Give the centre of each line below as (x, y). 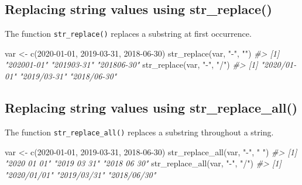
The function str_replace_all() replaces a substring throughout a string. (139, 132)
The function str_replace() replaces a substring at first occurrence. (128, 34)
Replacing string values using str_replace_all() (151, 108)
